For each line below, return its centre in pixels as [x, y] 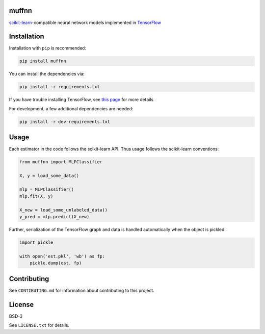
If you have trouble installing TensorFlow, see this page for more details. [82, 100]
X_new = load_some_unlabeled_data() [64, 210]
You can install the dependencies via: [47, 74]
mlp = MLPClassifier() [47, 189]
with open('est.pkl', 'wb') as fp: [62, 257]
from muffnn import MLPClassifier [61, 162]
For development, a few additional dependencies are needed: [71, 108]
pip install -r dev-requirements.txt [65, 122]
